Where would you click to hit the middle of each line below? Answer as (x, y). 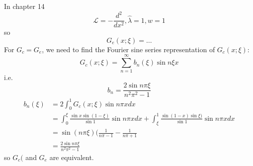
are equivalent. (72, 157)
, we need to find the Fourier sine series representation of (128, 49)
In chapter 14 (24, 6)
